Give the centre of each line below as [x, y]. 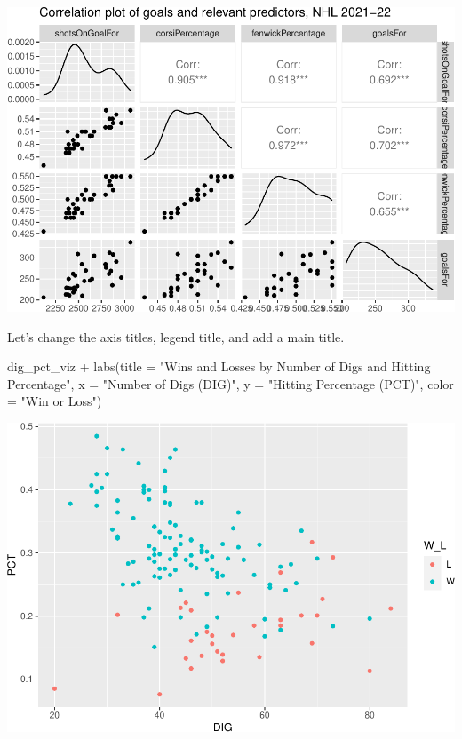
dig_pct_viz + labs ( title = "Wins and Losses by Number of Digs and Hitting [219, 366]
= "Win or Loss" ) [55, 401]
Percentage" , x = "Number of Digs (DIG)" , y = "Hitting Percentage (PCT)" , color [231, 383]
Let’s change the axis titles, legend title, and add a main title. [176, 336]
